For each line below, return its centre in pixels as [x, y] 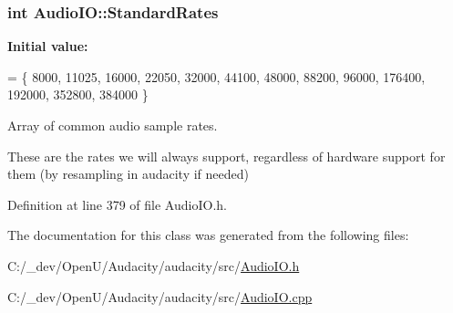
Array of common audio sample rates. [113, 125]
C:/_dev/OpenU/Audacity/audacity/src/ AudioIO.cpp [160, 296]
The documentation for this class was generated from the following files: [208, 235]
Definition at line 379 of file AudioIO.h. [117, 204]
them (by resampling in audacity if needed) [128, 174]
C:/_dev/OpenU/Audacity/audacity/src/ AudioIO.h [154, 265]
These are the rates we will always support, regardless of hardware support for [226, 156]
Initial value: [48, 46]
